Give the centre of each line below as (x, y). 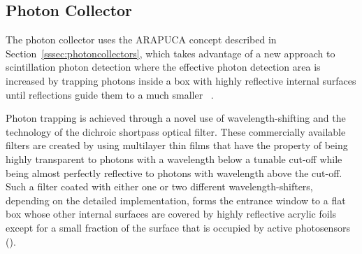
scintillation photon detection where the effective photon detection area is (163, 67)
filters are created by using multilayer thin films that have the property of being (177, 145)
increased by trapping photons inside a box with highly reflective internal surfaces (181, 80)
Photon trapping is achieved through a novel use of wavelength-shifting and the (176, 118)
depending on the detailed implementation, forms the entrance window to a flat (176, 200)
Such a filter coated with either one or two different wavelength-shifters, (159, 186)
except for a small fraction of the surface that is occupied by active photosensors (178, 227)
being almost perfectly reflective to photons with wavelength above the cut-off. (174, 172)
